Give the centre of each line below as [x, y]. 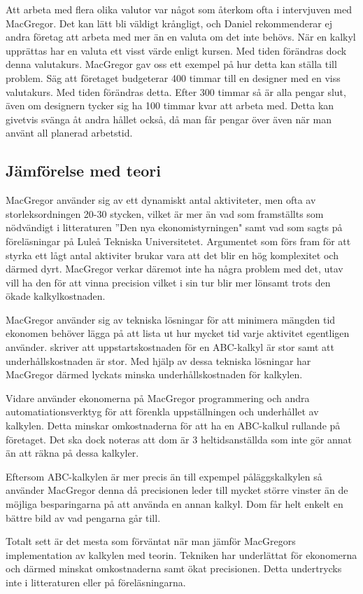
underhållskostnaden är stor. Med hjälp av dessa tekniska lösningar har [158, 360]
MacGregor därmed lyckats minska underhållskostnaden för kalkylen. [154, 374]
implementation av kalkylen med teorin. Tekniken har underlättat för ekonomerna [181, 554]
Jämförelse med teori [83, 171]
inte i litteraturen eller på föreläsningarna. [96, 582]
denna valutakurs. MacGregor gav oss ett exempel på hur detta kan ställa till [171, 64]
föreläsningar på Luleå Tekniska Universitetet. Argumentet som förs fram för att [178, 241]
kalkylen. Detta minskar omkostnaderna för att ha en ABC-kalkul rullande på [173, 426]
